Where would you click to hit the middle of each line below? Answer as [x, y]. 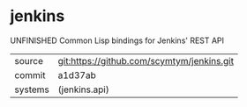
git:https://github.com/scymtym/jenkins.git [146, 61]
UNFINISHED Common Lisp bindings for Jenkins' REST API [117, 40]
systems [32, 89]
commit [30, 75]
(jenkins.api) [83, 89]
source [29, 61]
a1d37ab [77, 75]
